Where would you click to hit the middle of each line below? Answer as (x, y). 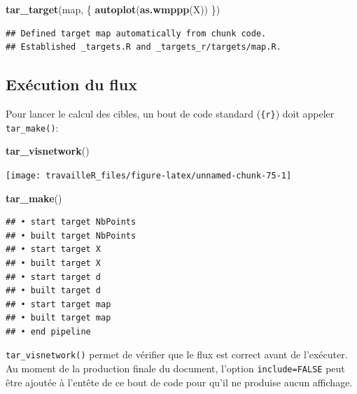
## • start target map (58, 304)
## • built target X (54, 263)
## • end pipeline (48, 331)
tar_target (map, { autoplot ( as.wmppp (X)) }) (113, 9)
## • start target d (54, 277)
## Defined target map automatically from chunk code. (136, 33)
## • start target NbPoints (71, 222)
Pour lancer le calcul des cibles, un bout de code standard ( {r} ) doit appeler (170, 113)
